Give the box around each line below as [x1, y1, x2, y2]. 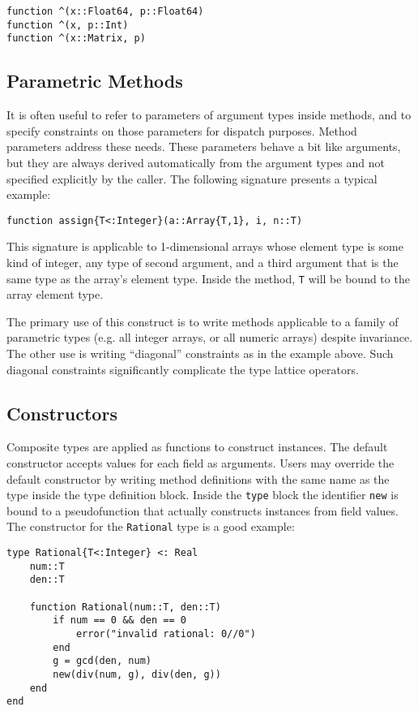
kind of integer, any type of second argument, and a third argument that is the [6, 253, 399, 270]
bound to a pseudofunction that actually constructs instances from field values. [6, 502, 399, 519]
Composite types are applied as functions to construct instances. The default [6, 438, 388, 455]
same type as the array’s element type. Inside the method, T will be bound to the [6, 269, 410, 287]
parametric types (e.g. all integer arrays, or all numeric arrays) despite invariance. [6, 329, 413, 346]
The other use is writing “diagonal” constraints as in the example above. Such [6, 345, 394, 362]
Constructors [6, 400, 117, 425]
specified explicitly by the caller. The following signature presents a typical [6, 170, 377, 187]
